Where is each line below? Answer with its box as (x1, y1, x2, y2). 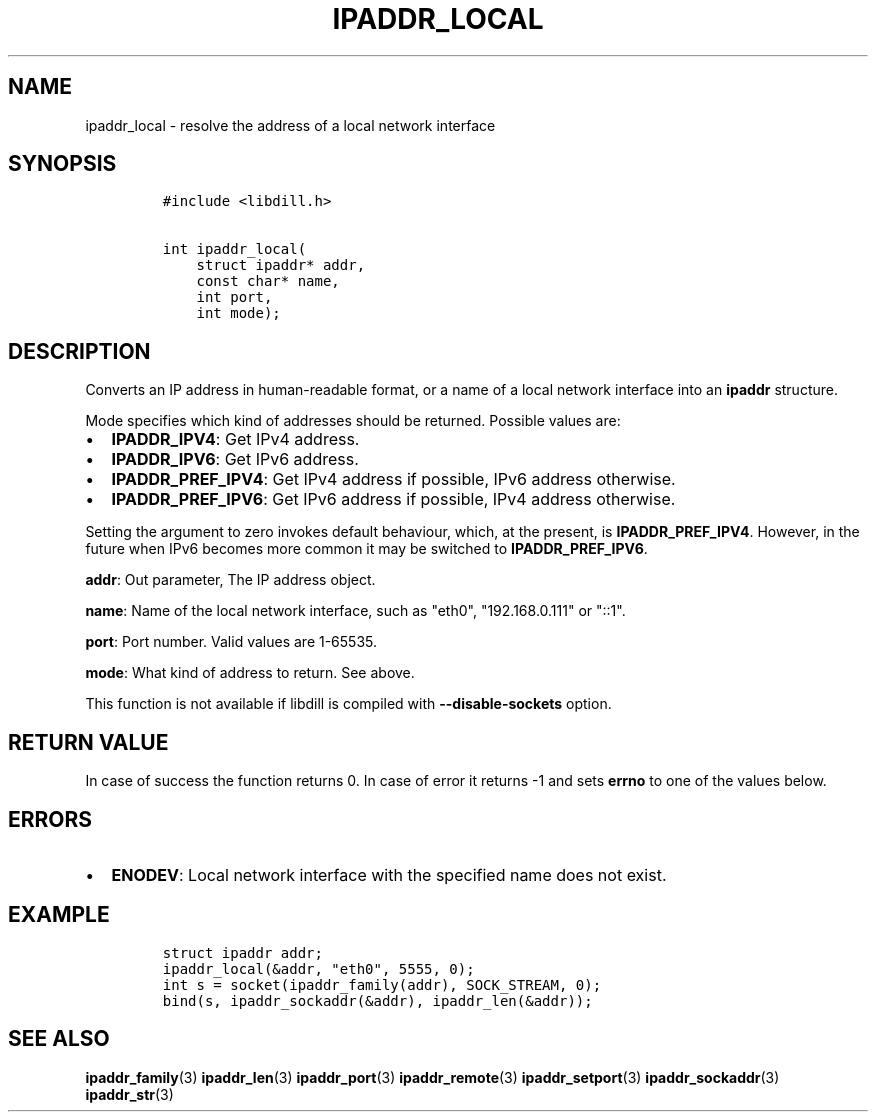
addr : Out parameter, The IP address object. (85, 571, 376, 589)
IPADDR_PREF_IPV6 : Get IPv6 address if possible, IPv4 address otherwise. (111, 489, 676, 510)
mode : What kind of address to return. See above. (85, 664, 415, 682)
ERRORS (8, 806, 93, 832)
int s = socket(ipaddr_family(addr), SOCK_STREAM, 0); (162, 976, 602, 993)
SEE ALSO (8, 1026, 110, 1052)
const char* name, (196, 273, 340, 290)
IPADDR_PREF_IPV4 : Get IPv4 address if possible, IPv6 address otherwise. (111, 469, 676, 490)
